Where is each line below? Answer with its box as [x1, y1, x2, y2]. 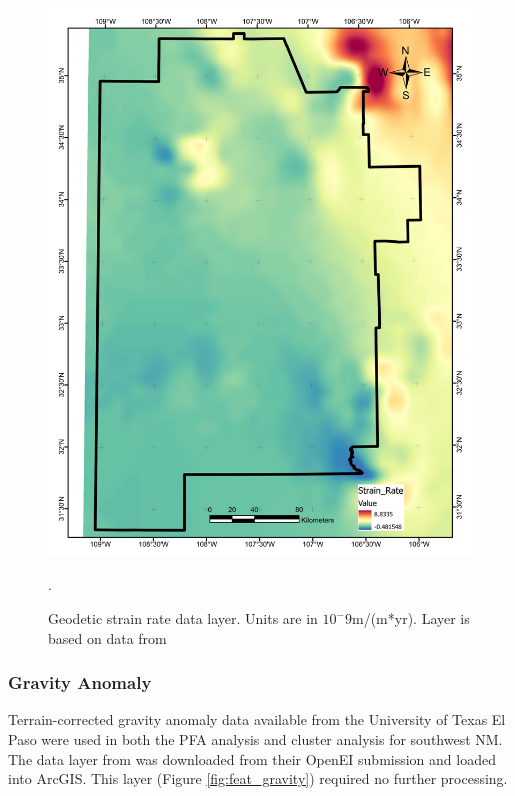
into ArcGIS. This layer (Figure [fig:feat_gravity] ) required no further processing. [8, 768, 508, 789]
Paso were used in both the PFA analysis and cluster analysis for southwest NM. [8, 729, 503, 750]
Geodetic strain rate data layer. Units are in [48, 608, 318, 629]
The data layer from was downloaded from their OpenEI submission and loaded [8, 748, 496, 769]
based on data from [48, 627, 167, 648]
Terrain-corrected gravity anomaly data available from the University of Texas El [8, 709, 506, 730]
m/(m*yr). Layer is [351, 608, 470, 629]
